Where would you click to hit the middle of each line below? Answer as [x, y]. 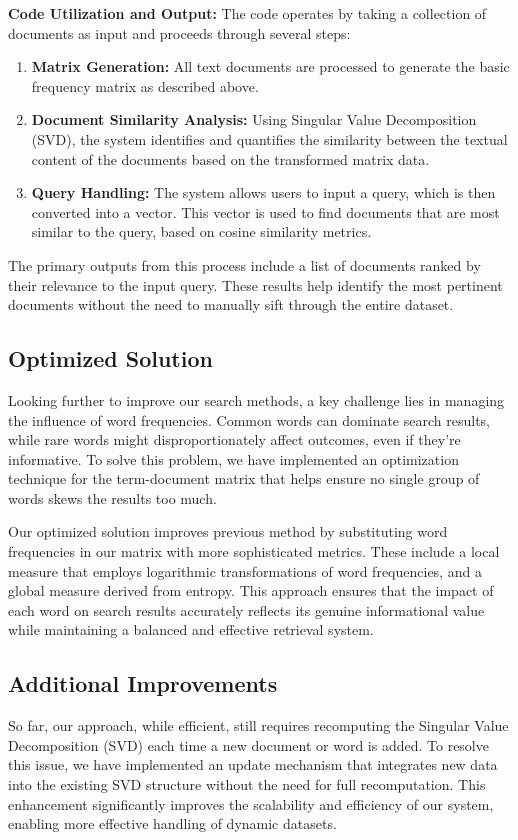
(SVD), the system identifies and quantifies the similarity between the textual [269, 138]
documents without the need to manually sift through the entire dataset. [231, 304]
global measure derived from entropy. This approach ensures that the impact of [251, 590]
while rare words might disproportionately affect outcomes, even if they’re [234, 439]
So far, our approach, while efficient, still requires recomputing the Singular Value [258, 725]
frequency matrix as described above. [145, 85]
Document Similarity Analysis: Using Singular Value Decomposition [254, 119]
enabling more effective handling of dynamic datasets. [172, 823]
